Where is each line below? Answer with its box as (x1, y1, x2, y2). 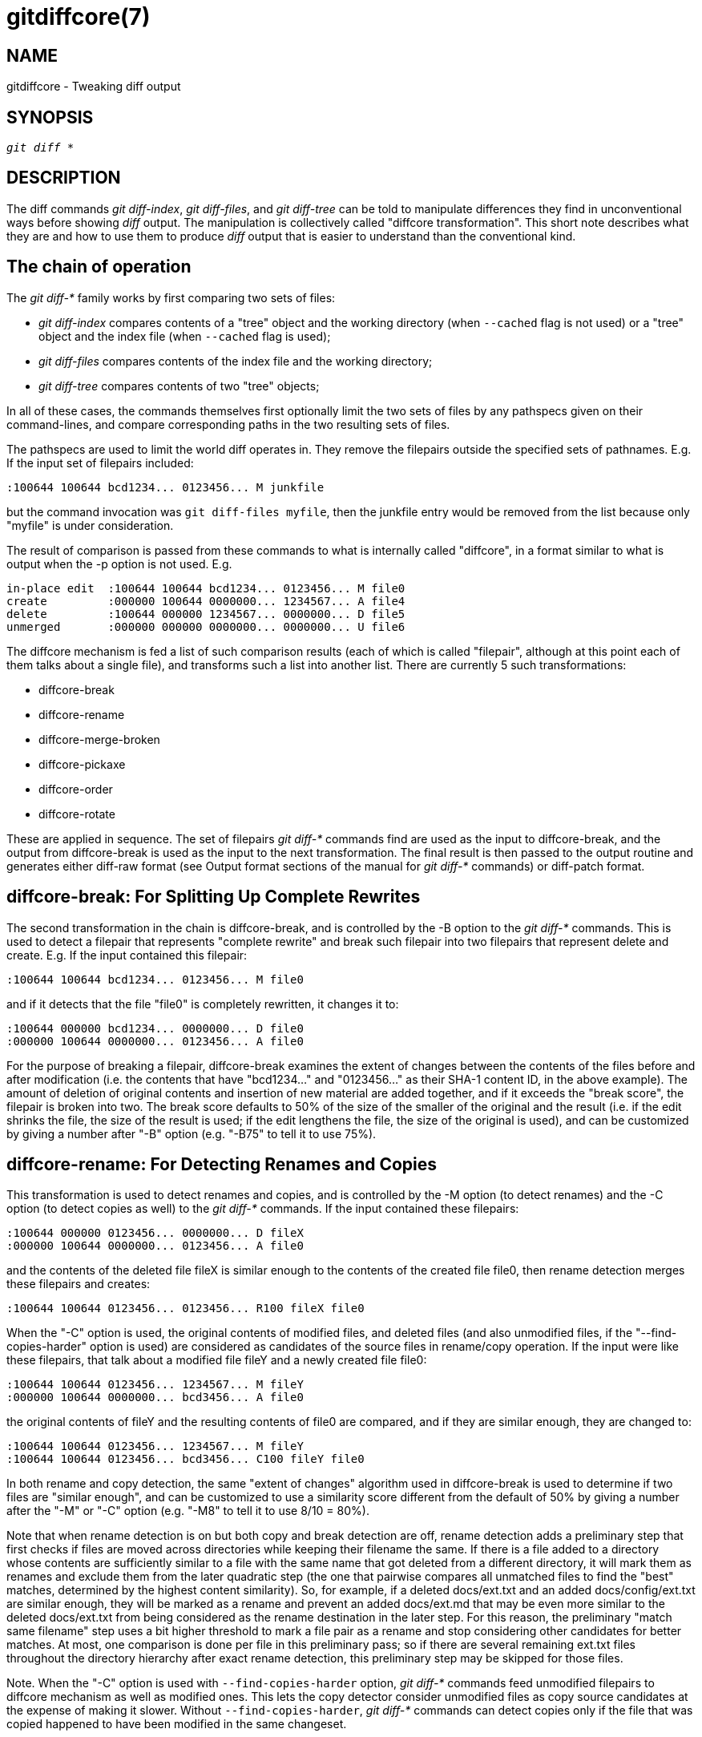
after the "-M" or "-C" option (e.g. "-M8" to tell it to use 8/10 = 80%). (6, 1504, 369, 1518)
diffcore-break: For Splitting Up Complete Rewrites (6, 887, 421, 907)
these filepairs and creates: (6, 1277, 151, 1291)
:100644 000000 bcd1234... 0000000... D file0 (6, 1021, 304, 1035)
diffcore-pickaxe (38, 757, 126, 771)
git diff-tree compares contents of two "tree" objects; (38, 378, 320, 393)
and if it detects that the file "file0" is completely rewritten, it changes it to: (6, 996, 399, 1011)
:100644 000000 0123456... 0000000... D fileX (6, 1226, 304, 1240)
